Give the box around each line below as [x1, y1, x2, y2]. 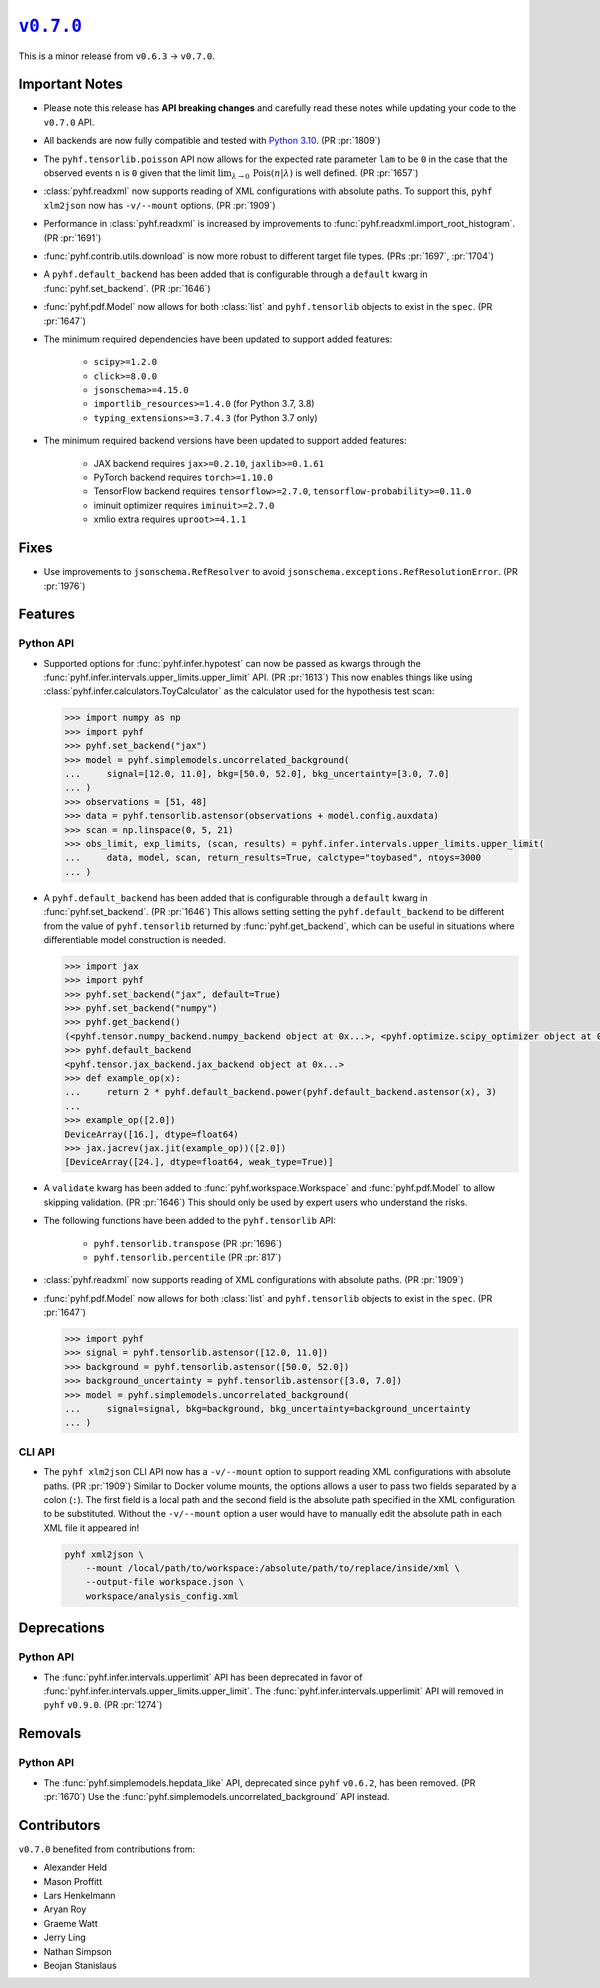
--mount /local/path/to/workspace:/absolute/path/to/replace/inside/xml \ [85, 1563, 460, 1574]
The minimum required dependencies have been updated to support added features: [43, 333, 393, 345]
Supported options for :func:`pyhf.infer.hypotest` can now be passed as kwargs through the [43, 657, 422, 669]
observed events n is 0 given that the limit [43, 167, 216, 179]
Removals [18, 1725, 82, 1742]
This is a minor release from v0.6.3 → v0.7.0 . [18, 50, 215, 62]
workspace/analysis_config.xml [85, 1590, 239, 1602]
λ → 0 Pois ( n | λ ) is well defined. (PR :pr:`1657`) [231, 167, 419, 181]
